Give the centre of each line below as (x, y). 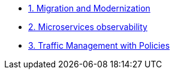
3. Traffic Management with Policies (99, 45)
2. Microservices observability (88, 27)
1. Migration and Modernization (89, 8)
